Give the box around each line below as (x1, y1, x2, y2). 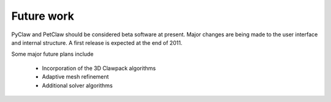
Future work (11, 9, 75, 23)
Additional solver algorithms (42, 82, 113, 89)
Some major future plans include (11, 50, 94, 58)
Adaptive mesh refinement (42, 73, 109, 80)
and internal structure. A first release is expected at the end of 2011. (11, 39, 183, 46)
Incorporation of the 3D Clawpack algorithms (42, 65, 156, 72)
